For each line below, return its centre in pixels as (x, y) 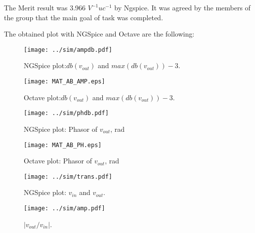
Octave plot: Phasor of (58, 161)
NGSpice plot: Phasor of (61, 129)
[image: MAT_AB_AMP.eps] (64, 82)
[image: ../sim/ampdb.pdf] (68, 50)
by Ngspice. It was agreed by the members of (182, 7)
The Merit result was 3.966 (45, 7)
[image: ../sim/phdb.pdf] (66, 113)
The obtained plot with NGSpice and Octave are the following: (99, 34)
